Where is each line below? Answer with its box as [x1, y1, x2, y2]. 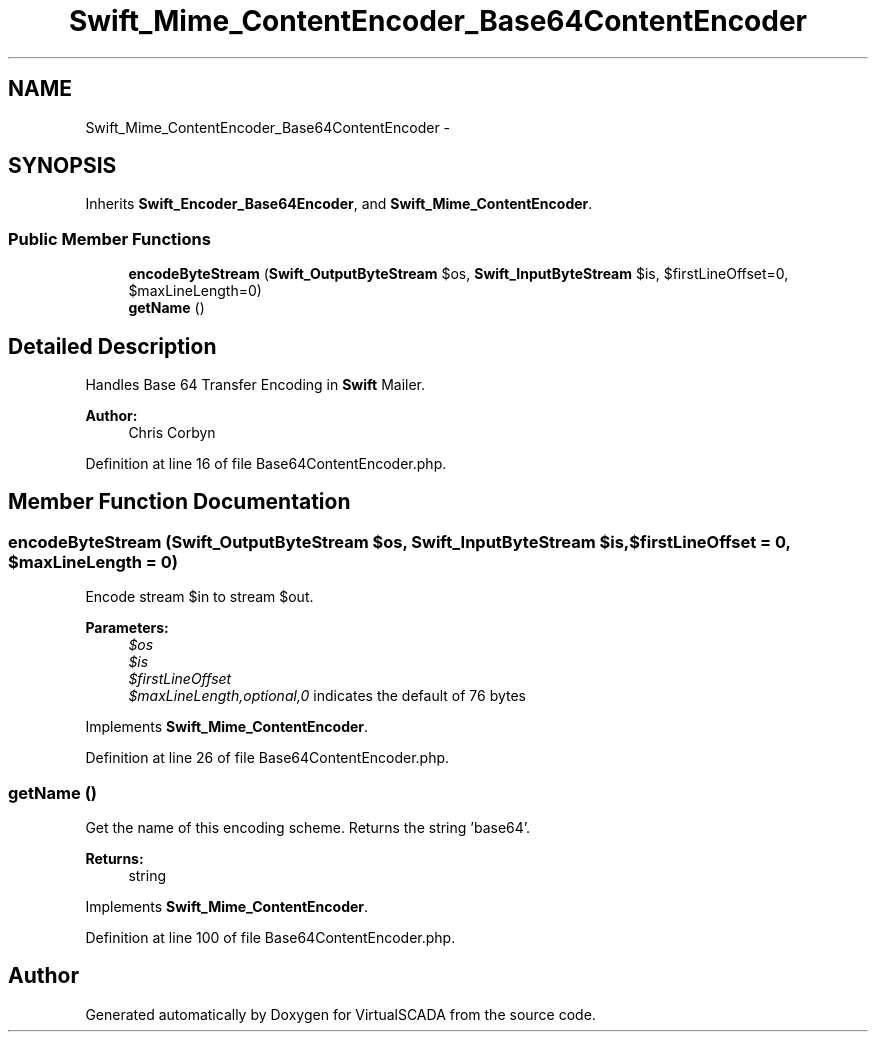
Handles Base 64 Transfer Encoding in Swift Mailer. [85, 376, 426, 394]
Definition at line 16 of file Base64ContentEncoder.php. [85, 455, 447, 473]
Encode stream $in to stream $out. [85, 588, 314, 606]
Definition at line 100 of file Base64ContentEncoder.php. [85, 929, 456, 946]
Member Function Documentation [8, 489, 351, 515]
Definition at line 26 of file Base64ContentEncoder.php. [85, 749, 450, 767]
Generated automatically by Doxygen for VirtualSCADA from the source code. [85, 1005, 596, 1023]
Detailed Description [8, 333, 217, 359]
